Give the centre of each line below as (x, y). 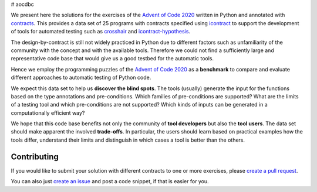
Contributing (35, 157)
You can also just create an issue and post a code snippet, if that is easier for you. (110, 181)
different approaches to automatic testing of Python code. (81, 78)
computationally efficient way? (48, 113)
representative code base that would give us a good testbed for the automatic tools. (112, 59)
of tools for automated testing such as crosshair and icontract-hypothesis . (101, 32)
